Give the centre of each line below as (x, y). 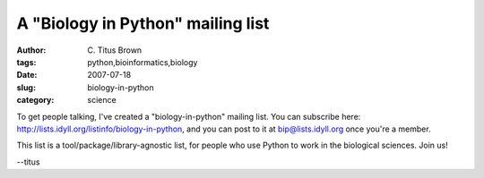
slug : (26, 87)
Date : (27, 75)
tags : (26, 62)
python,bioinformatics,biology (143, 62)
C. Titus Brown (115, 50)
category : (35, 100)
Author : (31, 50)
